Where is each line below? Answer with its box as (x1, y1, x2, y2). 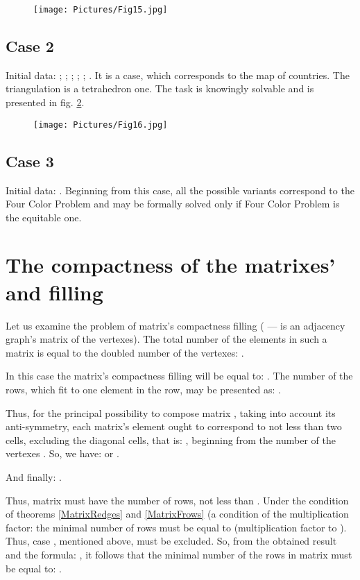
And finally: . (6, 469, 62, 484)
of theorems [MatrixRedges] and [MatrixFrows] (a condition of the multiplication (6, 506, 349, 521)
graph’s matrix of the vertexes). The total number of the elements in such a (6, 332, 327, 346)
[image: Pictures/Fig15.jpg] (33, 5, 168, 15)
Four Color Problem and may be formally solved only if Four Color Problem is (6, 196, 340, 211)
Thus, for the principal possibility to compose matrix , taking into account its (6, 405, 336, 420)
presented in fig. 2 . (6, 95, 85, 110)
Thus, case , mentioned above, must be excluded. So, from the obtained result (6, 534, 337, 548)
